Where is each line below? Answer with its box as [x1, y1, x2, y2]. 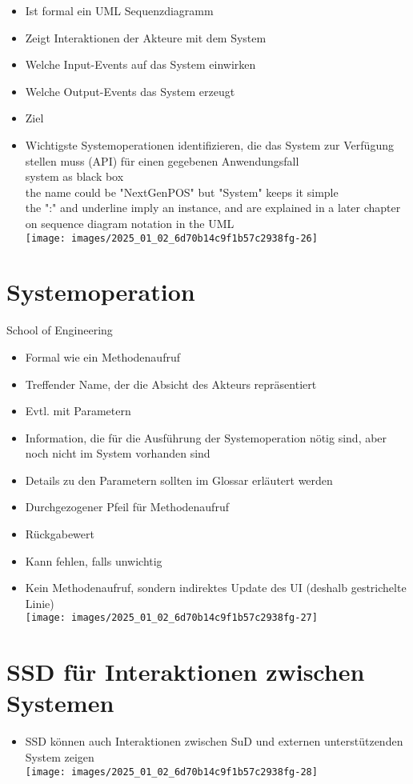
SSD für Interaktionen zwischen [6, 655, 365, 688]
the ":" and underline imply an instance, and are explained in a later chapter [25, 199, 401, 216]
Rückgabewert [25, 526, 94, 542]
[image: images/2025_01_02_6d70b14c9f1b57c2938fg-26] [25, 232, 318, 244]
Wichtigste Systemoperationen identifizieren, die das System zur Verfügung [25, 136, 394, 153]
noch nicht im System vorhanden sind [25, 445, 211, 462]
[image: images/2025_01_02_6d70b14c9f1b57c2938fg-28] [25, 766, 318, 778]
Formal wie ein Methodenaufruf [25, 348, 180, 365]
